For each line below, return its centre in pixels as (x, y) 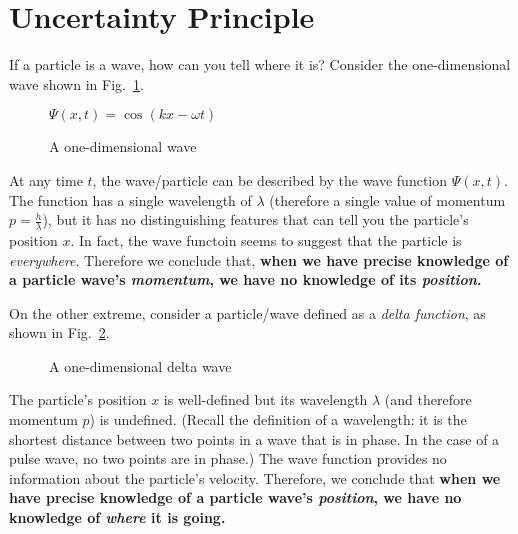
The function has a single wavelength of (130, 199)
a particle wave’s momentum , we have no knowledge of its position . (245, 279)
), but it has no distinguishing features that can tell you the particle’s (255, 219)
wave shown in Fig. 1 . (76, 83)
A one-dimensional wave (123, 146)
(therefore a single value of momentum (387, 199)
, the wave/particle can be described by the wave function (270, 179)
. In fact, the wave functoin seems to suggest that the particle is (266, 239)
